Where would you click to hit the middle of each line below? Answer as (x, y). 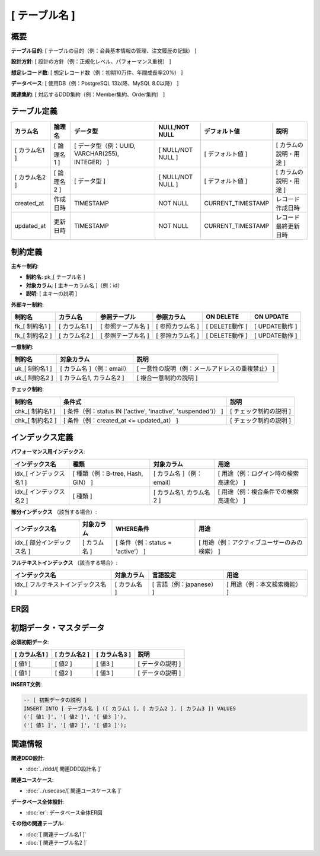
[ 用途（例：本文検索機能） (264, 584)
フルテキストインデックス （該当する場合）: (64, 563)
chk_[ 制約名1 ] (35, 411)
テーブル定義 (34, 111)
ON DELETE (222, 316)
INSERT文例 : (26, 685)
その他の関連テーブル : (38, 823)
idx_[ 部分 (28, 543)
